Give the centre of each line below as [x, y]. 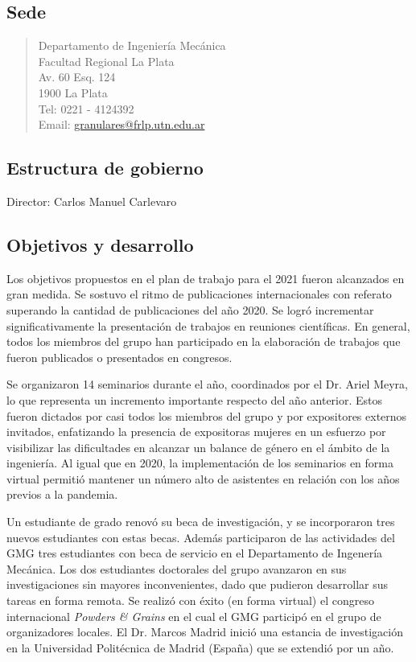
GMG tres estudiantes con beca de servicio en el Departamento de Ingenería [195, 553]
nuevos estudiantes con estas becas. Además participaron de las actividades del [201, 537]
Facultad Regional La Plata [106, 61]
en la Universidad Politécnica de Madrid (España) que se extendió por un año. [200, 647]
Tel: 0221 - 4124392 [86, 108]
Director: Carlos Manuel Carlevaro [92, 201]
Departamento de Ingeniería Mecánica [132, 45]
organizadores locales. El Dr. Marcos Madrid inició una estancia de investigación [205, 632]
